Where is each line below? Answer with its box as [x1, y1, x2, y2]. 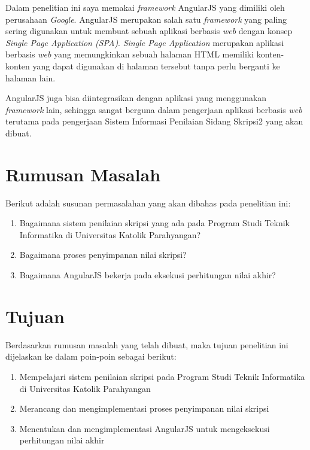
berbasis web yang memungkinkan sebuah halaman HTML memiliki [5, 48, 254, 60]
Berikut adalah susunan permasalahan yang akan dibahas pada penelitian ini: [5, 196, 291, 209]
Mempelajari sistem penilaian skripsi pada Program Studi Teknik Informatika [19, 370, 305, 382]
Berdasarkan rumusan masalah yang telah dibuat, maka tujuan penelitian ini [5, 338, 288, 351]
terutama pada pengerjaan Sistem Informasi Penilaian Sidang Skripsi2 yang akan [5, 115, 303, 127]
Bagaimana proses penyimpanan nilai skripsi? [19, 248, 187, 261]
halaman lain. [5, 71, 56, 84]
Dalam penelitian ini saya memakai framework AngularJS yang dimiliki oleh [5, 1, 285, 13]
